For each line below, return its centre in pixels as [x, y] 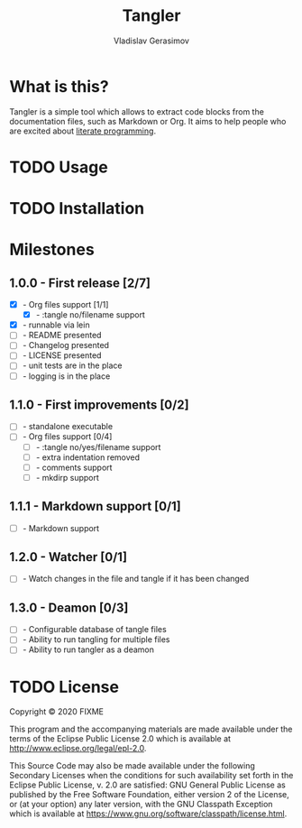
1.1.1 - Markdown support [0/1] [96, 506]
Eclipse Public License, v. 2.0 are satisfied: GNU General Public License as [147, 785]
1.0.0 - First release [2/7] [80, 283]
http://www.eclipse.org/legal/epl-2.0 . [78, 749]
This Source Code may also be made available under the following [132, 766]
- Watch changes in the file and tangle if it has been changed [136, 579]
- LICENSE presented [62, 355]
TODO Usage [59, 167]
